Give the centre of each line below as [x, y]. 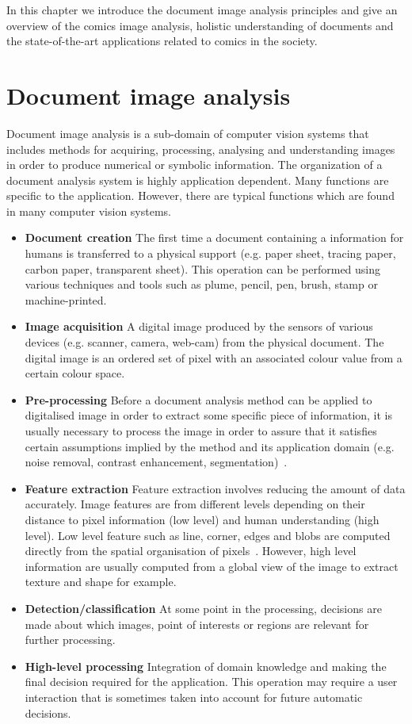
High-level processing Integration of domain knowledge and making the [206, 666]
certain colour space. [75, 373]
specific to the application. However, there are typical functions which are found [200, 195]
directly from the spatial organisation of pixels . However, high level [191, 551]
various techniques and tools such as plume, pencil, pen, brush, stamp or [201, 284]
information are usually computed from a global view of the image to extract [212, 566]
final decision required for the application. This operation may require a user [211, 682]
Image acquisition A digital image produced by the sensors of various [199, 326]
